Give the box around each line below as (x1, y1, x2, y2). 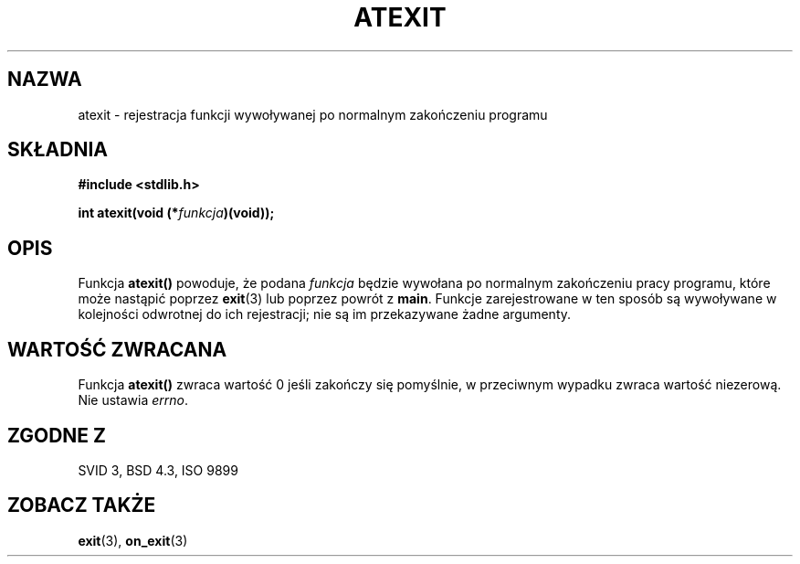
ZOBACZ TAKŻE (7, 494, 156, 517)
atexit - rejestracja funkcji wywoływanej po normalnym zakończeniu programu (78, 106, 548, 122)
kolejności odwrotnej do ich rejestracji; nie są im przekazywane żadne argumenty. (78, 306, 572, 323)
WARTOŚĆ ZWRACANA (7, 337, 227, 361)
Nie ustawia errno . (78, 392, 189, 409)
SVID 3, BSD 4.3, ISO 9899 (78, 462, 238, 478)
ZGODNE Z (7, 423, 107, 447)
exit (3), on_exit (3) (78, 532, 188, 548)
